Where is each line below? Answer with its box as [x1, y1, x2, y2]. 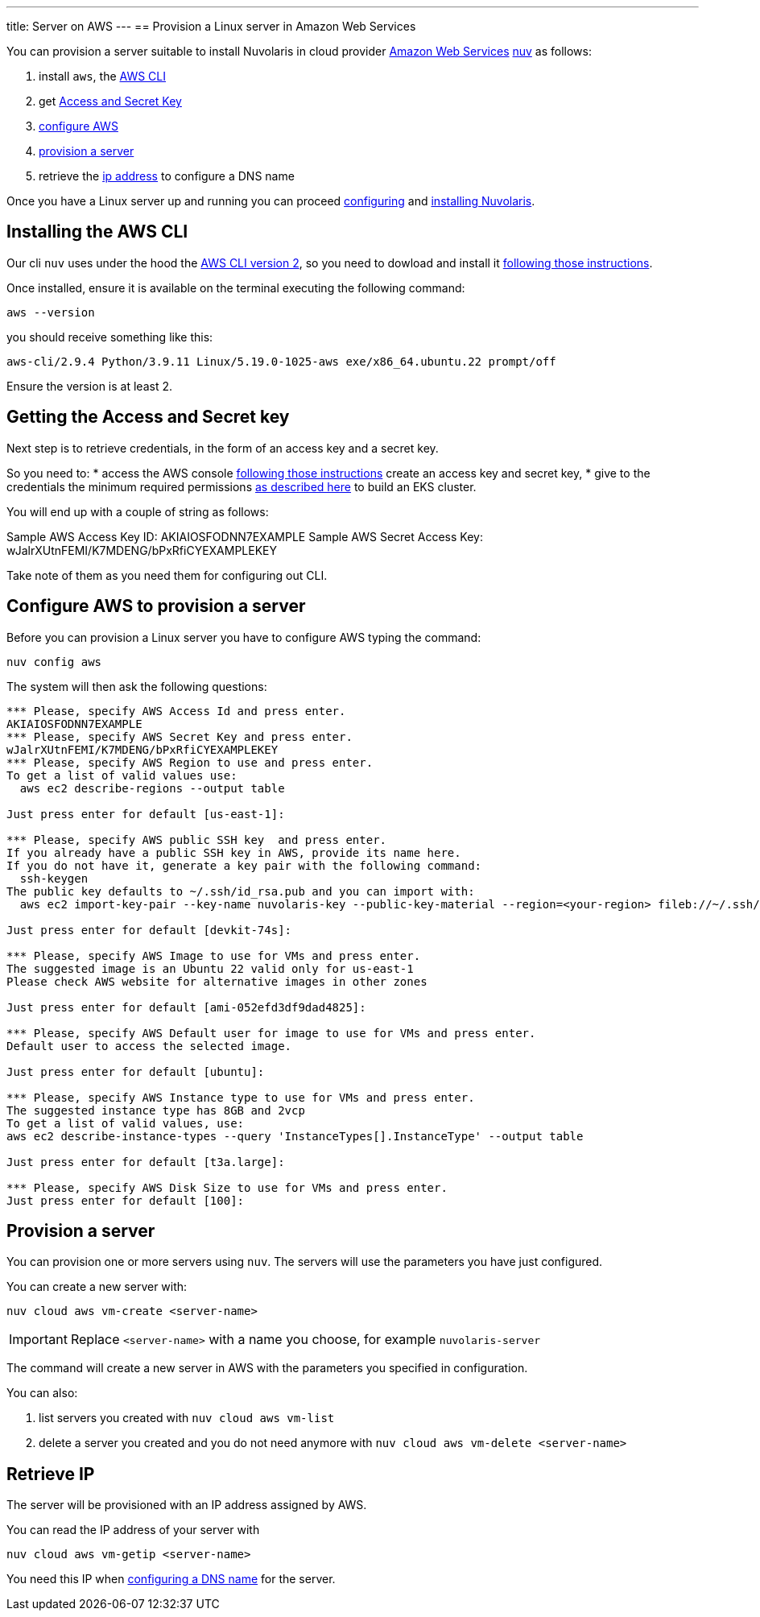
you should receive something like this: [6, 329, 213, 344]
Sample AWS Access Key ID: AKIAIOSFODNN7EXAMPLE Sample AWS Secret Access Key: [6, 529, 483, 544]
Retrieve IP [6, 1463, 95, 1484]
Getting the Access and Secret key [6, 407, 290, 428]
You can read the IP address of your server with [6, 1523, 260, 1537]
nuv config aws [6, 655, 102, 668]
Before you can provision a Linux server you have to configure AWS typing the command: [6, 630, 481, 644]
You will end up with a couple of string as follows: [6, 504, 269, 519]
